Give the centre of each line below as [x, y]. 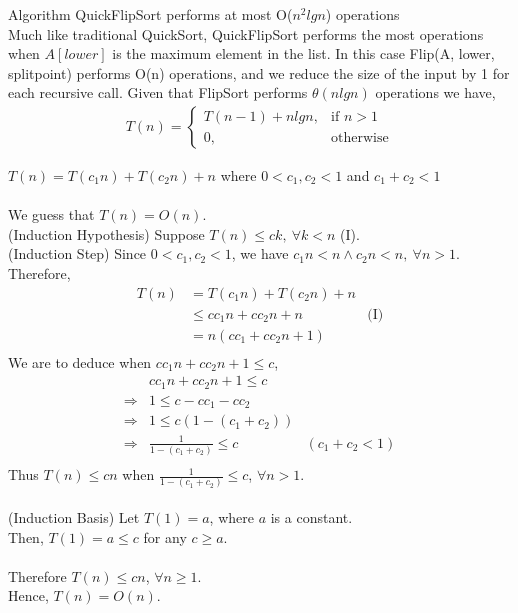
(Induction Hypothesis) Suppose [106, 233]
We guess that [51, 214]
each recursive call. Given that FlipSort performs [158, 92]
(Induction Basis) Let [74, 517]
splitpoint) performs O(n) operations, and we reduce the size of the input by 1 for [259, 72]
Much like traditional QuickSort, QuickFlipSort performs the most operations [246, 33]
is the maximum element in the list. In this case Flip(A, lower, [303, 53]
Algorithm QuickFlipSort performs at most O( [150, 14]
